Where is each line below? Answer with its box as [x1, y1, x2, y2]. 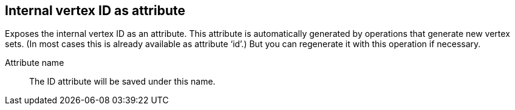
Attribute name [5, 57, 64, 68]
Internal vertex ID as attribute [5, 3, 185, 18]
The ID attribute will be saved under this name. [29, 76, 216, 87]
